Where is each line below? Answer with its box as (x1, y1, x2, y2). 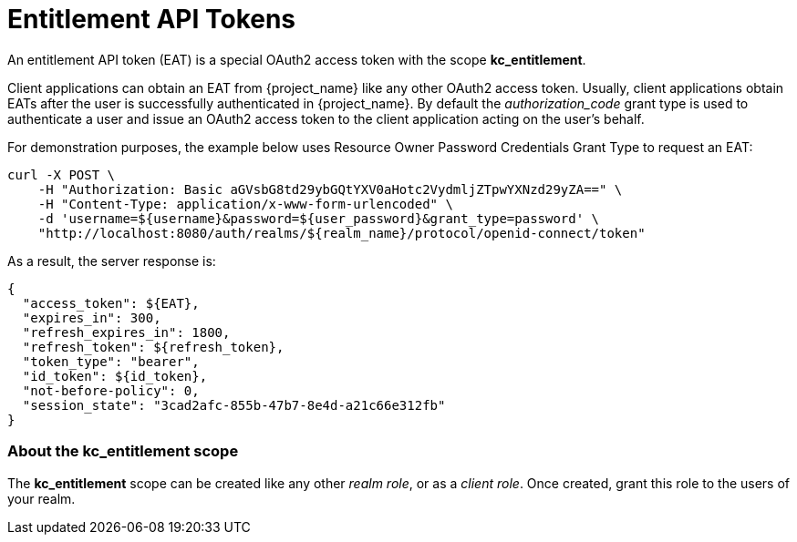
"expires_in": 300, (22, 310, 161, 325)
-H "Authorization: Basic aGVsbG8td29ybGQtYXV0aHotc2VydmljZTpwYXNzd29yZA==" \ (37, 181, 623, 197)
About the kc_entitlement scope (7, 442, 239, 461)
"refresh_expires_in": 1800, (22, 324, 231, 340)
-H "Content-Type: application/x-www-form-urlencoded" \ (37, 196, 453, 211)
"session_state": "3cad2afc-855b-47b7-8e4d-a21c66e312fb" (22, 397, 446, 413)
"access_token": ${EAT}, (22, 295, 200, 311)
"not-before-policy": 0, (22, 383, 200, 398)
